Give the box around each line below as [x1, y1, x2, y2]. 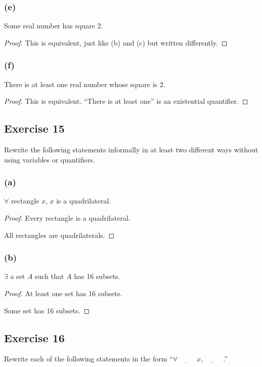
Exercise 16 [4, 330, 65, 345]
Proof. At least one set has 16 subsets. [4, 288, 122, 299]
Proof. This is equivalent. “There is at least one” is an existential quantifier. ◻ [4, 96, 248, 106]
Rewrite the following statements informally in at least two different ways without [4, 144, 258, 155]
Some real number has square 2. [4, 20, 103, 31]
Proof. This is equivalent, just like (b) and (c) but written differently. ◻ [4, 37, 228, 48]
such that [35, 271, 64, 281]
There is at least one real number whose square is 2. [4, 78, 165, 89]
